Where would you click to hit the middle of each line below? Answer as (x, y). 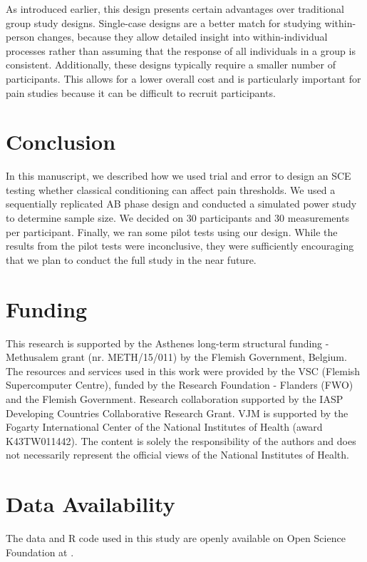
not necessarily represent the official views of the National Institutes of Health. (177, 455)
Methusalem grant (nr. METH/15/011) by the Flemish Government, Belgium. (176, 357)
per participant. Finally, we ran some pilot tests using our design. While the (172, 231)
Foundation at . (40, 552)
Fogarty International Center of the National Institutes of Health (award (164, 427)
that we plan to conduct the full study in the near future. (131, 259)
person (20, 37)
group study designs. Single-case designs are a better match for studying (164, 22)
